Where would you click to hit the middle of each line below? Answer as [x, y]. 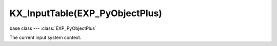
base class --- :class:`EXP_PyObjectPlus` [53, 28]
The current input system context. [45, 37]
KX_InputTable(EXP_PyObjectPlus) [86, 13]
